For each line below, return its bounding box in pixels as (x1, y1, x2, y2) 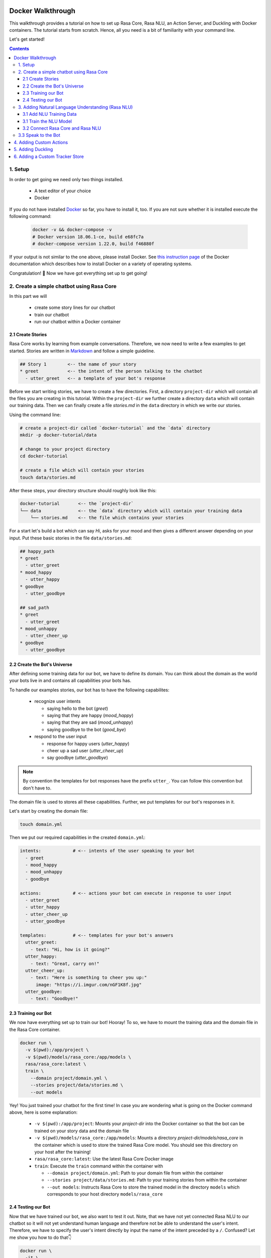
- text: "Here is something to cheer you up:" (30, 975, 148, 981)
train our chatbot (34, 311, 69, 318)
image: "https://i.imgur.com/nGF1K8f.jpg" (36, 982, 142, 987)
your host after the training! (34, 1149, 91, 1155)
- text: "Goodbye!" (30, 996, 79, 1001)
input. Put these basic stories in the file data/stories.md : (9, 535, 132, 541)
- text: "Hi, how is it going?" (30, 947, 110, 952)
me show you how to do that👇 (9, 1234, 72, 1240)
